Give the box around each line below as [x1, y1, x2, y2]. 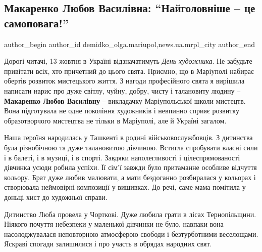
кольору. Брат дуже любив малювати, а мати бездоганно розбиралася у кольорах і [4, 172, 256, 182]
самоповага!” [4, 15, 69, 30]
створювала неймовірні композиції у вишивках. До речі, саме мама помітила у [4, 182, 246, 192]
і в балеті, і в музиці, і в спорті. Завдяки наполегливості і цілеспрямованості [4, 152, 240, 162]
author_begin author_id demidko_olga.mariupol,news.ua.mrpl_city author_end [4, 38, 255, 49]
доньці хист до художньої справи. [4, 191, 108, 202]
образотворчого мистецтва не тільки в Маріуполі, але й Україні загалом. [4, 115, 227, 125]
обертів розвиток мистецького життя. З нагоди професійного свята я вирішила [4, 75, 245, 86]
